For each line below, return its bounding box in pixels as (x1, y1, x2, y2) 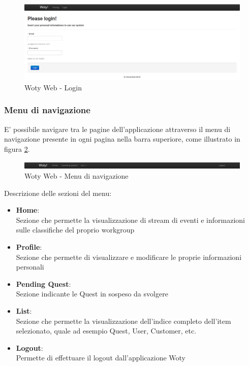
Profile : (16, 242, 42, 252)
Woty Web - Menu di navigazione (24, 171, 129, 181)
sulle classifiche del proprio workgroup (16, 224, 135, 235)
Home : (16, 205, 40, 215)
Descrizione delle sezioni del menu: (4, 187, 112, 198)
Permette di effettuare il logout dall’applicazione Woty (16, 352, 185, 363)
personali (16, 261, 44, 272)
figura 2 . (4, 143, 30, 154)
